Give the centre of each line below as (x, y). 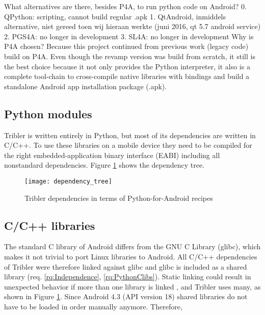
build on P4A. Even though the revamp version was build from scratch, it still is (130, 56)
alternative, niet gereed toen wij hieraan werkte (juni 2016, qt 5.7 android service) (132, 26)
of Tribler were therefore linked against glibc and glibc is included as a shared (126, 266)
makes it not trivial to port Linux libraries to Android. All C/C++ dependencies (131, 256)
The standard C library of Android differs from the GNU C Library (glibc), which (132, 246)
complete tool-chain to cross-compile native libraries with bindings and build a (127, 76)
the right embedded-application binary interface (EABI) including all (112, 155)
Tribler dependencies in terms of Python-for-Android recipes (119, 198)
